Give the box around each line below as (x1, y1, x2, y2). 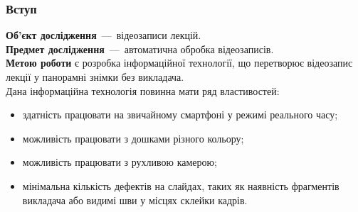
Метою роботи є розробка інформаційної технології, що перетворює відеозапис (6, 55, 353, 70)
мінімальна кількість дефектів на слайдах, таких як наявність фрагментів (22, 178, 339, 193)
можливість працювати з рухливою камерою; (22, 155, 217, 169)
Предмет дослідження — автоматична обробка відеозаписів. (6, 41, 274, 56)
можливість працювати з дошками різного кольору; (22, 130, 244, 145)
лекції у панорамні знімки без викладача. (6, 69, 184, 84)
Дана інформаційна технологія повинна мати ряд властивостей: (6, 83, 280, 98)
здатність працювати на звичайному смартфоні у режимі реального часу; (22, 107, 338, 122)
